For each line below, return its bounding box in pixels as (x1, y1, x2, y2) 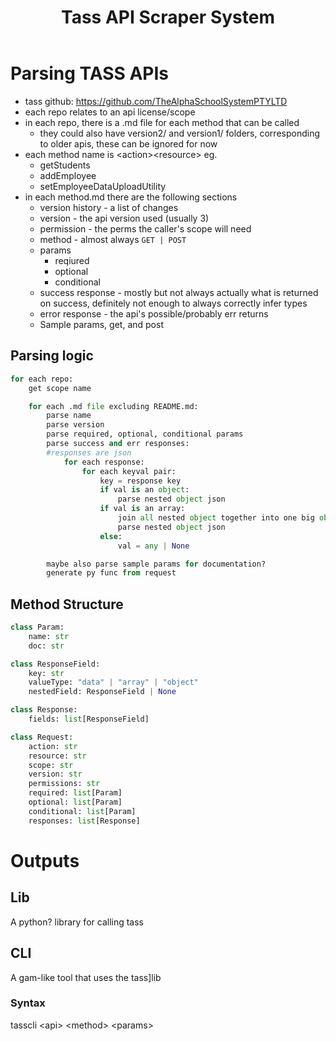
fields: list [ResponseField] (28, 714, 150, 725)
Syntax (10, 996, 46, 1010)
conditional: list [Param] (28, 806, 137, 816)
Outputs (10, 849, 80, 872)
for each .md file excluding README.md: (28, 401, 199, 411)
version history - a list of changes (39, 201, 179, 213)
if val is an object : (99, 485, 190, 495)
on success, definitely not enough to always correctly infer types (39, 297, 308, 309)
